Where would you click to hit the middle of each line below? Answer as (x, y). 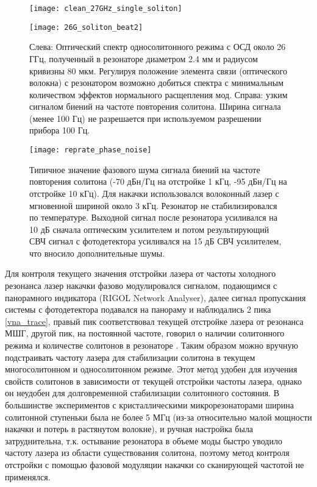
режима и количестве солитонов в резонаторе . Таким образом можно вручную (151, 345)
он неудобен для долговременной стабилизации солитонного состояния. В (142, 393)
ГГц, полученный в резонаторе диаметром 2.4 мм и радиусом (144, 58)
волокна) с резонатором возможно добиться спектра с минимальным (157, 83)
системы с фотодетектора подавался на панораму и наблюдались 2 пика (138, 309)
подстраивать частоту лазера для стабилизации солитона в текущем (130, 357)
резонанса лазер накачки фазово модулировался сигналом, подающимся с (141, 286)
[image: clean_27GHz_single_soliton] (106, 9)
